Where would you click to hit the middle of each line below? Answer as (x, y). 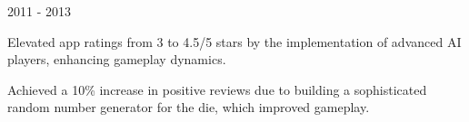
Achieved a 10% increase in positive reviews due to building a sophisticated (217, 89)
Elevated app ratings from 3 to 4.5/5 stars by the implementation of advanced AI (234, 41)
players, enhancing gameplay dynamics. (117, 59)
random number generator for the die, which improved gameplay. (189, 107)
